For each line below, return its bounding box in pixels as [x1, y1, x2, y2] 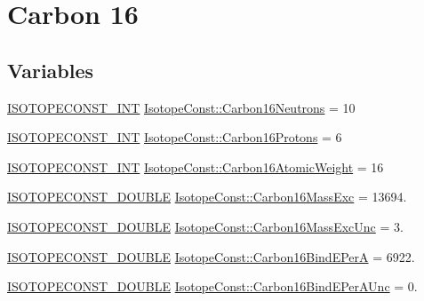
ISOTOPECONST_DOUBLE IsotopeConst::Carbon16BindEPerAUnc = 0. [7, 277, 418, 296]
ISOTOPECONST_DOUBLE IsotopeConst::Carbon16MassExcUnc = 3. [7, 217, 404, 235]
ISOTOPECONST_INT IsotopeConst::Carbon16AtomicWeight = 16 [7, 157, 384, 176]
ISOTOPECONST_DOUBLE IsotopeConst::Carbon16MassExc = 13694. [7, 187, 407, 206]
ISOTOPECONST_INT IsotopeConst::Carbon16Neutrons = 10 [7, 98, 356, 116]
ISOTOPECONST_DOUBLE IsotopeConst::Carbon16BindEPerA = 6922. [7, 247, 415, 265]
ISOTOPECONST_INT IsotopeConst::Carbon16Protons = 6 [7, 128, 342, 147]
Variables [7, 56, 94, 83]
